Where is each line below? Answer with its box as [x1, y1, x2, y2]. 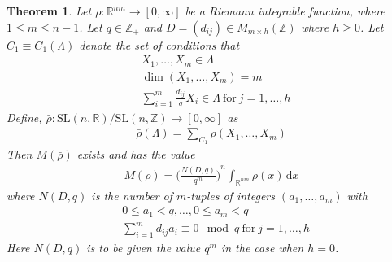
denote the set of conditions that [79, 36, 240, 53]
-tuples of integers [186, 186, 275, 203]
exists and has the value [76, 146, 195, 163]
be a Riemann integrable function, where [185, 2, 385, 19]
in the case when [220, 238, 304, 255]
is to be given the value [86, 238, 201, 255]
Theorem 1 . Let [7, 2, 92, 19]
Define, [7, 108, 42, 125]
